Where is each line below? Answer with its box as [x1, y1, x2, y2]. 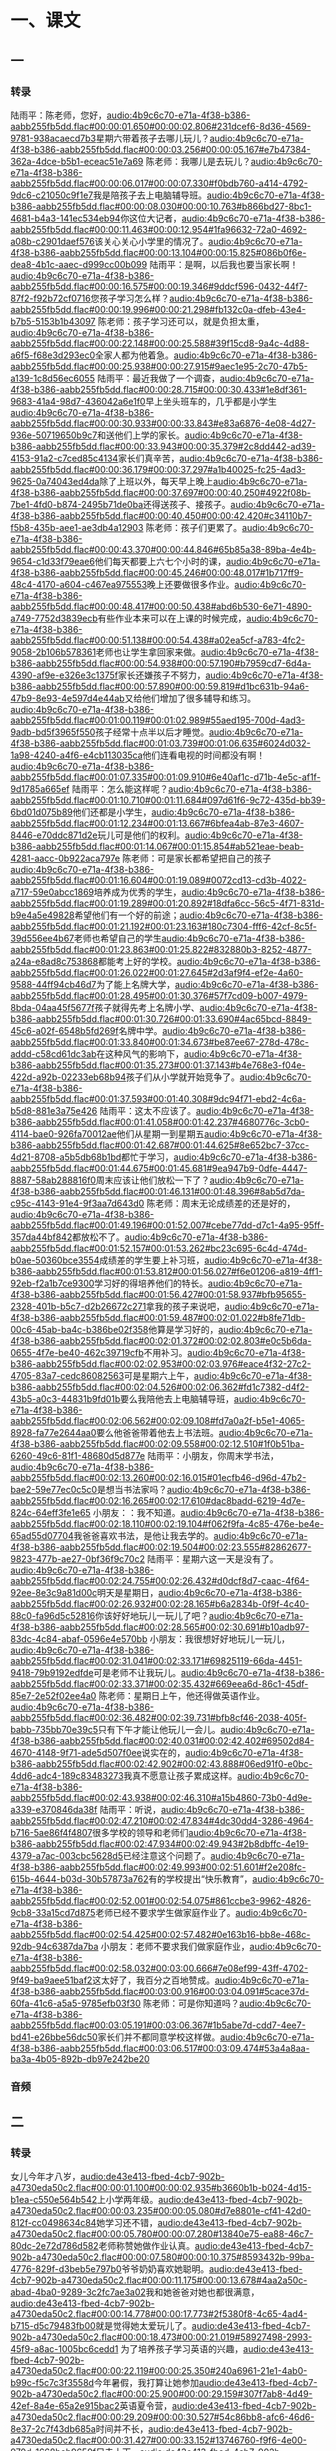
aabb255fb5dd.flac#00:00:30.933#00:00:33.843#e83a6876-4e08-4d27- [10, 417, 317, 429]
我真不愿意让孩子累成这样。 [123, 1769, 238, 1781]
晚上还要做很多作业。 [146, 578, 235, 590]
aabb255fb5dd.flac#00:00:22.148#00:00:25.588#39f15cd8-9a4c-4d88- [10, 337, 310, 349]
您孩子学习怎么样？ [90, 292, 170, 304]
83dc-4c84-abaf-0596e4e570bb [10, 1632, 148, 1645]
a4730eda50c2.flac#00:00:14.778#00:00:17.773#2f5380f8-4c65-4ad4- [10, 2308, 308, 2320]
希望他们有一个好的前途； [74, 909, 180, 921]
